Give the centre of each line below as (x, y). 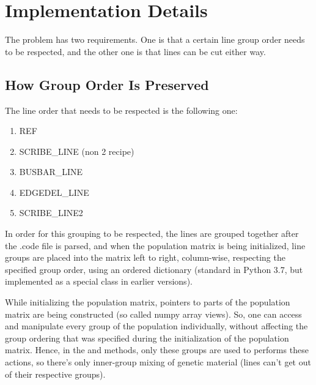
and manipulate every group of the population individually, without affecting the (156, 326)
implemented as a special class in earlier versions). (99, 281)
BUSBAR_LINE (51, 172)
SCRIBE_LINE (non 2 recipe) (77, 151)
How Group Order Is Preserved (107, 84)
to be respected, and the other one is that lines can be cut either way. (135, 51)
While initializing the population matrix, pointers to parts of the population (148, 302)
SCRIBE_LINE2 (51, 213)
